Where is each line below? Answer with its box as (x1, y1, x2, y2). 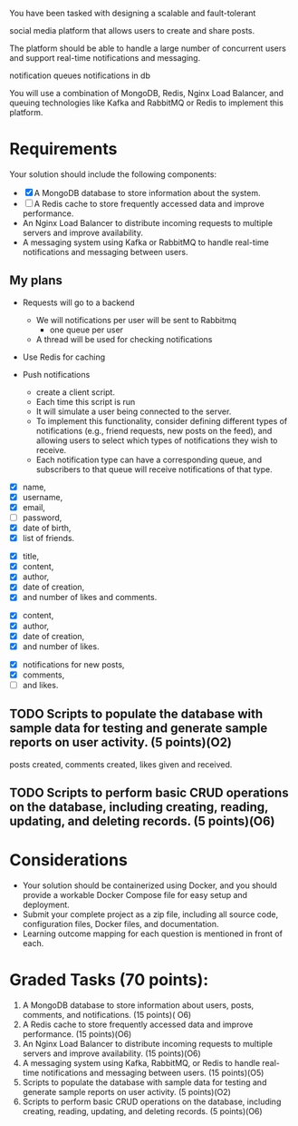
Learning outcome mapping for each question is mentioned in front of (22, 928, 284, 939)
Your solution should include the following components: (9, 168, 217, 180)
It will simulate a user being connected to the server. (35, 406, 232, 417)
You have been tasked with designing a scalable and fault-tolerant (9, 8, 256, 18)
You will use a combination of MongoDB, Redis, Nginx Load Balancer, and (9, 88, 284, 98)
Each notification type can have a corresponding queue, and (35, 454, 263, 465)
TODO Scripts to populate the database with (9, 706, 264, 722)
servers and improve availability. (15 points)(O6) (22, 1048, 201, 1059)
